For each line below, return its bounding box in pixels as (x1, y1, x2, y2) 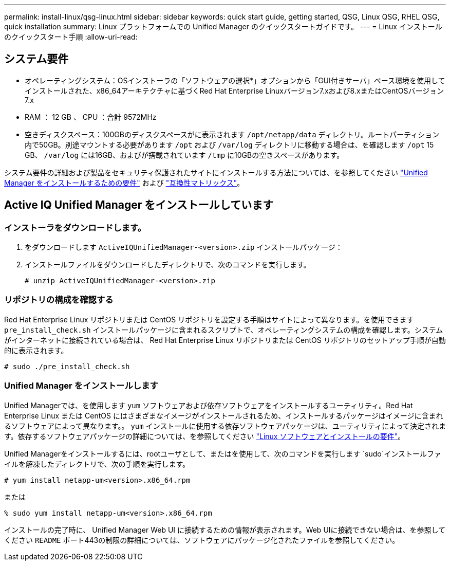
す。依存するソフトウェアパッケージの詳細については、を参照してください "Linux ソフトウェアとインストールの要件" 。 (4, 431, 405, 441)
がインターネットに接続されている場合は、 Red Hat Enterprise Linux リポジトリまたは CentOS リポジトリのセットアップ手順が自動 (4, 335, 446, 344)
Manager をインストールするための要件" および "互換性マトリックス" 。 (4, 178, 245, 187)
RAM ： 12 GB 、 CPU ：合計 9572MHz (25, 112, 157, 121)
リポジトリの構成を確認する (4, 295, 114, 305)
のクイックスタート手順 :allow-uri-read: (4, 32, 138, 41)
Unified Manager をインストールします (4, 380, 158, 391)
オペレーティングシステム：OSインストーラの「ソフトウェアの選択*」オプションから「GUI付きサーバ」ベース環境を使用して (25, 76, 445, 85)
